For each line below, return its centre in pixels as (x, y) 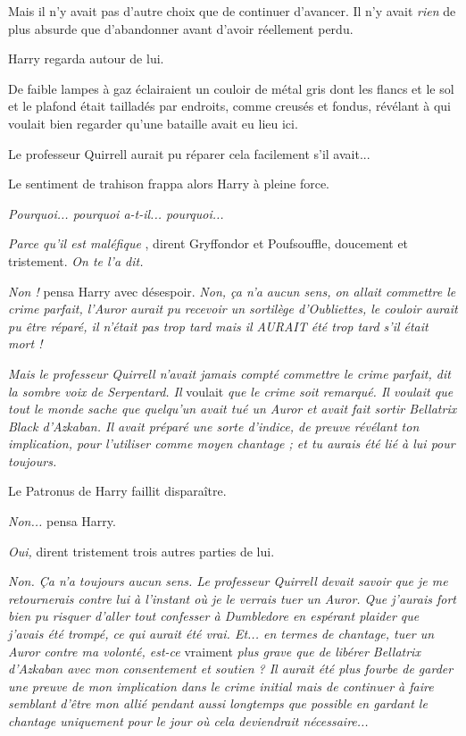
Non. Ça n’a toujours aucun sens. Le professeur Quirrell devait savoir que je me (228, 581)
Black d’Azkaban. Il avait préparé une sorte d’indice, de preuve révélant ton (214, 426)
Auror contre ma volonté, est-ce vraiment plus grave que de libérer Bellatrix (214, 651)
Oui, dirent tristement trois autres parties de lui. (141, 551)
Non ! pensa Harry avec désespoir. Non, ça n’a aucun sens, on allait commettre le (232, 291)
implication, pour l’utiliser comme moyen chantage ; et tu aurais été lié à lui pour (232, 443)
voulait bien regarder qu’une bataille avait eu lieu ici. (153, 123)
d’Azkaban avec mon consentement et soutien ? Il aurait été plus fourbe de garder (231, 669)
